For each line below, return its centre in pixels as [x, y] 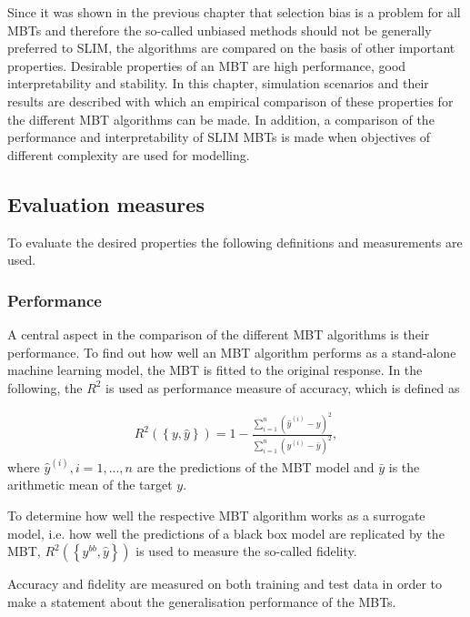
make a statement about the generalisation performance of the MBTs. [202, 601]
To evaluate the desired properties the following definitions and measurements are [235, 242]
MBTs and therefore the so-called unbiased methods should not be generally [220, 30]
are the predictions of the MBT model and [255, 466]
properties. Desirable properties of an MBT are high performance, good [207, 65]
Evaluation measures [106, 203]
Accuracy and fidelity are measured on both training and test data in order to [225, 584]
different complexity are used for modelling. [129, 154]
